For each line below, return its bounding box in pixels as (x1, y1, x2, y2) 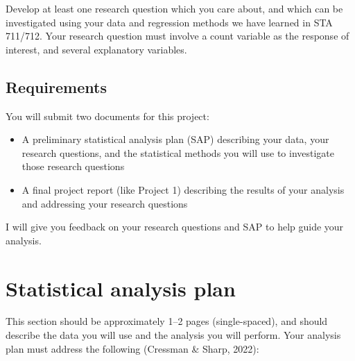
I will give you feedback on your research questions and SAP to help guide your (6, 219, 344, 234)
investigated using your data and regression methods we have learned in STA (6, 15, 333, 29)
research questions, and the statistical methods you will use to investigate (21, 145, 335, 160)
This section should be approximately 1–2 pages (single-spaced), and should (6, 314, 328, 328)
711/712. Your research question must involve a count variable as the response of (6, 28, 349, 43)
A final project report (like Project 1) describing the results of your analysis (21, 182, 345, 196)
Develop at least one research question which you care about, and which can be (6, 1, 343, 15)
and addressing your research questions (21, 196, 188, 210)
